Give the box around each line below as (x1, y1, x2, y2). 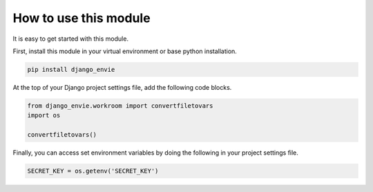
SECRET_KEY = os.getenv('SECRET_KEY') (27, 167, 159, 175)
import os (27, 111, 61, 119)
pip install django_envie (27, 66, 115, 73)
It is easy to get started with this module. (12, 35, 129, 43)
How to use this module (12, 10, 151, 26)
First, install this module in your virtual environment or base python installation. (12, 47, 238, 55)
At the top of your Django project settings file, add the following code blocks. (12, 83, 232, 91)
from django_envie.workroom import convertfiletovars (27, 102, 213, 110)
